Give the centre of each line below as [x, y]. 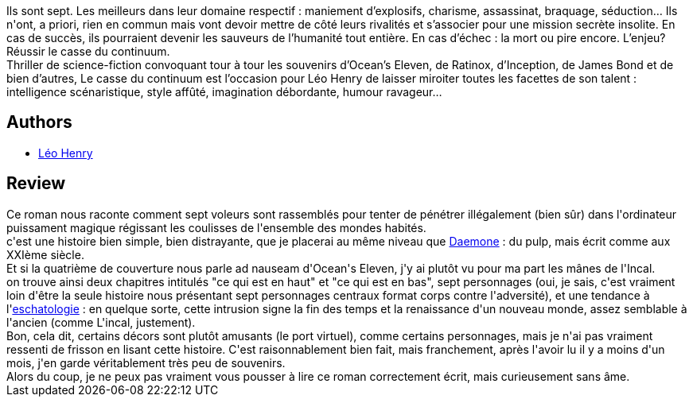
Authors [39, 122]
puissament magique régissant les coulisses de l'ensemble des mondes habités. [216, 227]
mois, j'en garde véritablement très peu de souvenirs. [146, 362]
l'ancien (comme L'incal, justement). [101, 322]
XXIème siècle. [45, 254]
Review [36, 184]
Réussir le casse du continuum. [88, 51]
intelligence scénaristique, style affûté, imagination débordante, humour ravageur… [224, 92]
